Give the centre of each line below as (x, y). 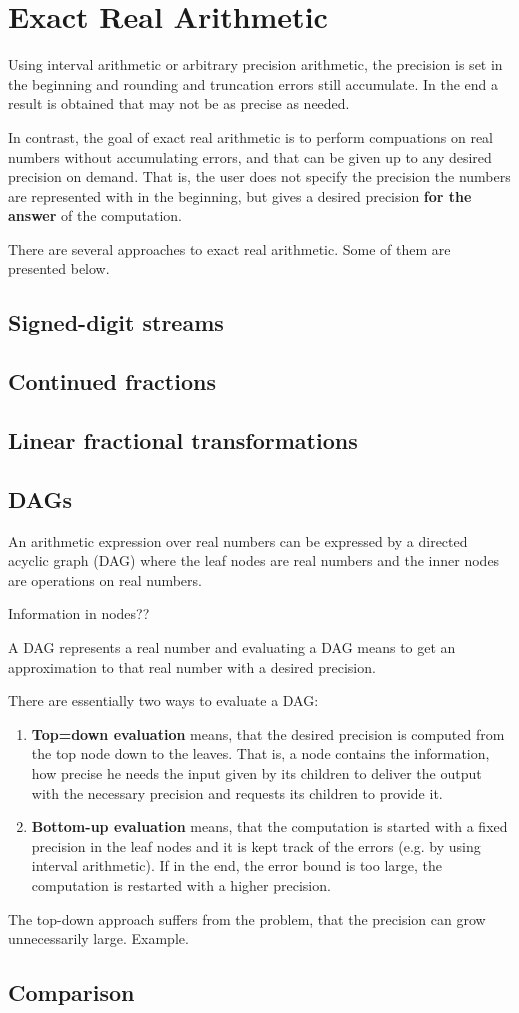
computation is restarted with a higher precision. (181, 884)
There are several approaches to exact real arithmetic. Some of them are (229, 248)
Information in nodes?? (79, 613)
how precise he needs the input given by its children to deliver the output (256, 772)
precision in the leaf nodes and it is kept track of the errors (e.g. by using (256, 845)
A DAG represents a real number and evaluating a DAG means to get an (232, 646)
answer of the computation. (95, 215)
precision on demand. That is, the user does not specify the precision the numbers (259, 176)
